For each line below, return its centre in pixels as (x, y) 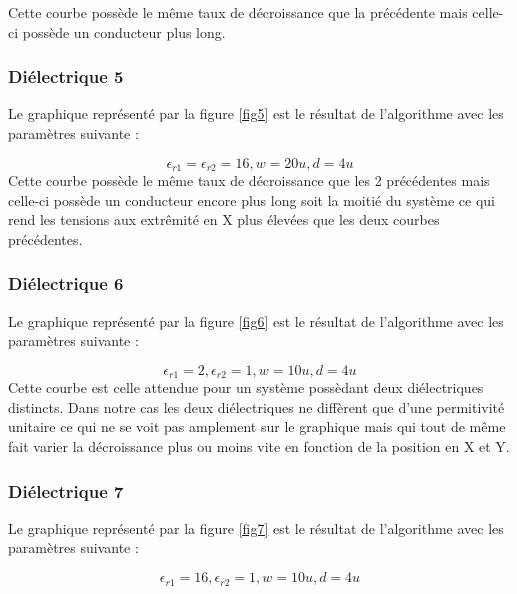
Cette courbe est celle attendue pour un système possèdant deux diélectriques (246, 387)
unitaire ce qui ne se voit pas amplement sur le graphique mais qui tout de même (257, 426)
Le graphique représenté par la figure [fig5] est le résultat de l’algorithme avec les (256, 113)
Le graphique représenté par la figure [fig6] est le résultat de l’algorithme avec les (256, 320)
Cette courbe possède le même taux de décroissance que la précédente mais (238, 12)
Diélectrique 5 (66, 76)
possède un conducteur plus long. (124, 31)
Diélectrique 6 (66, 283)
